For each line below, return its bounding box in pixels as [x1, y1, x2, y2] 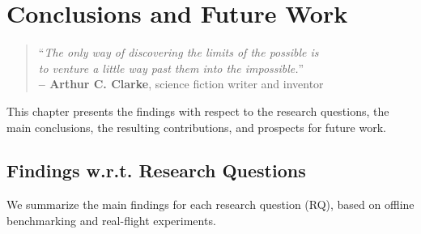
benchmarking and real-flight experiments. [6, 211, 216, 228]
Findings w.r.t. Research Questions [6, 158, 306, 183]
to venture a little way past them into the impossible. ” [38, 59, 304, 76]
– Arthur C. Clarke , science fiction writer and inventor [38, 75, 324, 92]
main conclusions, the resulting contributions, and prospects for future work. [6, 118, 386, 135]
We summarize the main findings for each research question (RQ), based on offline [6, 196, 415, 213]
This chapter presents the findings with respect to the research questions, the [6, 102, 389, 119]
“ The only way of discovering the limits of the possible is [38, 44, 319, 61]
